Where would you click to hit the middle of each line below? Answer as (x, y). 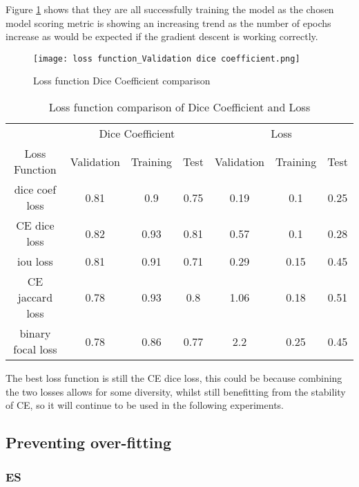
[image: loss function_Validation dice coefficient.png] (167, 58)
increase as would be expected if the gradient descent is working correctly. (162, 36)
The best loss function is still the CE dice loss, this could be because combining (174, 378)
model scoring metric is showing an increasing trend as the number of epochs (168, 22)
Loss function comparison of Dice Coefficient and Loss (179, 107)
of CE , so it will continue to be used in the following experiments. (145, 405)
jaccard (35, 297)
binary (35, 333)
